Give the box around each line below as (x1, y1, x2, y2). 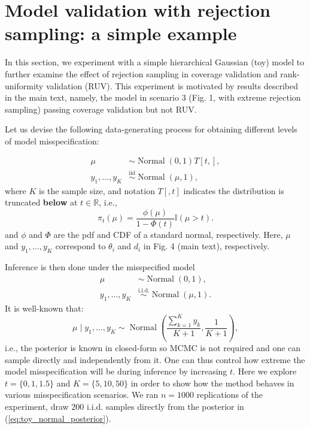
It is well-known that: (5, 301, 84, 314)
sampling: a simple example (5, 21, 237, 46)
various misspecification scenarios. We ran (5, 388, 159, 401)
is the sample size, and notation (39, 184, 155, 197)
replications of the (196, 388, 263, 401)
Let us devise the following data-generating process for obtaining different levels (5, 123, 297, 135)
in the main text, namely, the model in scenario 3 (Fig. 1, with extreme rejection (5, 91, 301, 104)
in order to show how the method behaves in (130, 376, 294, 389)
